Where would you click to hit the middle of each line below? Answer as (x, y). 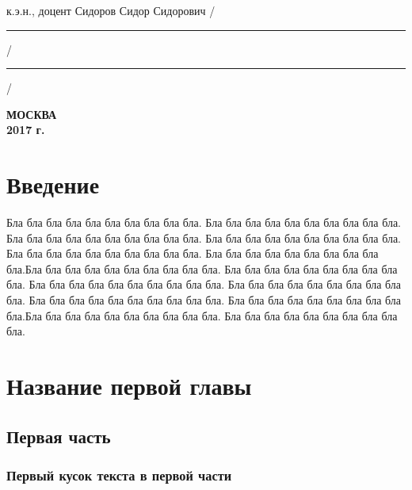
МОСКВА (32, 114)
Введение (53, 184)
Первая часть (59, 436)
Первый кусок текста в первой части (119, 475)
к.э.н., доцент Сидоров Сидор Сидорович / (111, 10)
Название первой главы (129, 386)
